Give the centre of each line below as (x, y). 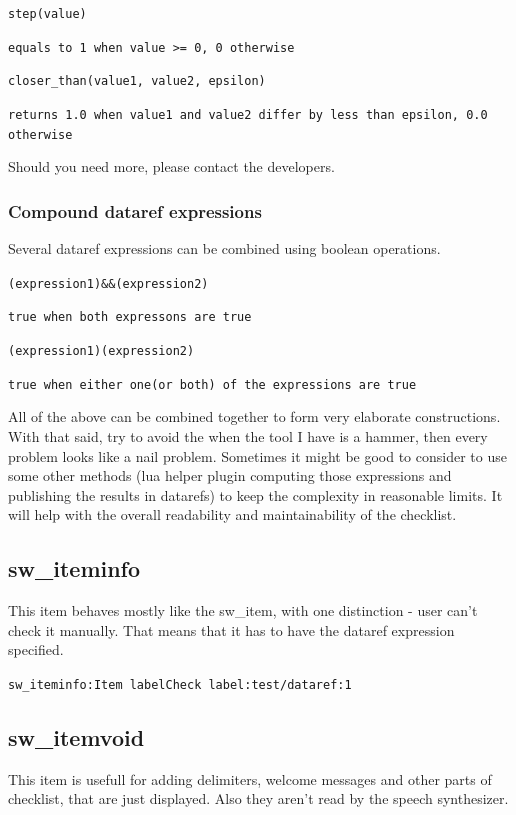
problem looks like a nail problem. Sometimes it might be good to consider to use (257, 455)
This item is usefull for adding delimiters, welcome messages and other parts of (250, 778)
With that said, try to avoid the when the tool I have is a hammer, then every (248, 435)
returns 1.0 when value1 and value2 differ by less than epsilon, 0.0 (248, 114)
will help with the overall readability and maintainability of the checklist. (232, 514)
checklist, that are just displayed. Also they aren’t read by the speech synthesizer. (258, 798)
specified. (36, 649)
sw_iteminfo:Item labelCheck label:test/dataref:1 (180, 684)
